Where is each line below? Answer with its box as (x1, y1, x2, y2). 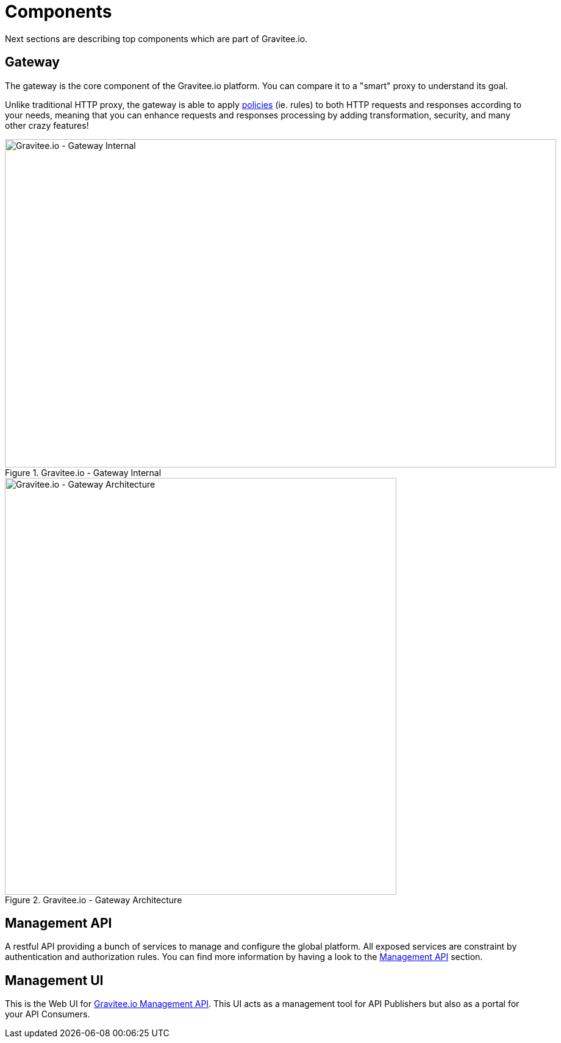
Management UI (5, 972, 104, 988)
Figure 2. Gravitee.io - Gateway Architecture (5, 894, 182, 905)
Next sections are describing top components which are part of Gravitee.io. (5, 33, 308, 44)
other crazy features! (5, 120, 89, 131)
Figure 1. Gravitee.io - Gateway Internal (5, 467, 162, 478)
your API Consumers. (5, 1009, 90, 1020)
